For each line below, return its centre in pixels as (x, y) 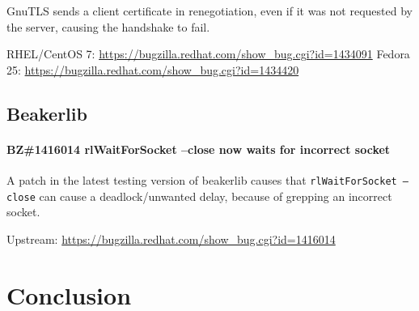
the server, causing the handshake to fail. (108, 26)
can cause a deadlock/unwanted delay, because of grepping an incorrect (216, 196)
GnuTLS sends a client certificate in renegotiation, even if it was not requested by (209, 11)
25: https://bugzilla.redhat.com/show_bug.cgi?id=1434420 (153, 69)
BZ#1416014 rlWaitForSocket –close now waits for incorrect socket (199, 149)
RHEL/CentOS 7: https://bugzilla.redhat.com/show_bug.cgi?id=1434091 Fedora (208, 54)
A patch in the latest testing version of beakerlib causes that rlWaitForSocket (202, 179)
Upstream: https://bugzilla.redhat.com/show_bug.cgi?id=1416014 (171, 239)
